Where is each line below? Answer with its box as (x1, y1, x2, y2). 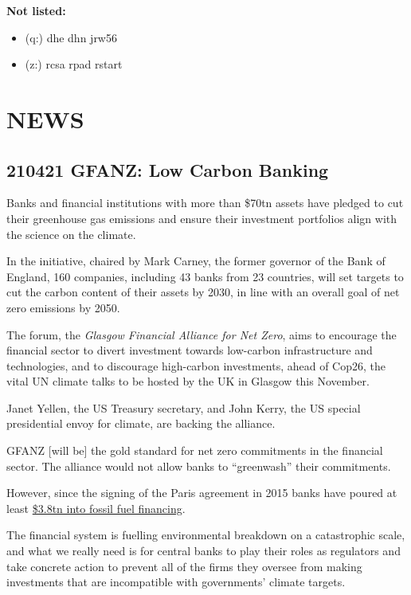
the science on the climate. (6, 225, 136, 242)
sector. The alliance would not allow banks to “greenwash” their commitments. (6, 457, 391, 474)
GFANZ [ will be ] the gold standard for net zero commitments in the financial (6, 442, 383, 459)
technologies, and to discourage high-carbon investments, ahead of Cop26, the (6, 357, 386, 374)
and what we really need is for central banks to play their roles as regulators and (6, 542, 401, 559)
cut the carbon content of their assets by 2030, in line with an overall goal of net (6, 284, 400, 300)
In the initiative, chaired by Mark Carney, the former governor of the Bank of (6, 252, 386, 269)
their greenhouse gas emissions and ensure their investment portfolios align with (6, 209, 397, 226)
